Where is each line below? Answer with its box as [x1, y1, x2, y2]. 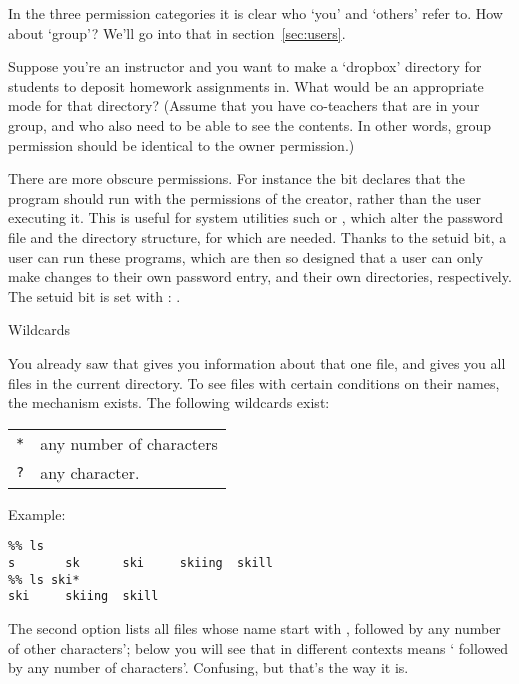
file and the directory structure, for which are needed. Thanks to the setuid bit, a [8, 226, 507, 247]
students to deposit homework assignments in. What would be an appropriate [8, 75, 484, 96]
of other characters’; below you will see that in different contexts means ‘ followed [8, 637, 509, 658]
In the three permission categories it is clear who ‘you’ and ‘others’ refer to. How [8, 3, 503, 23]
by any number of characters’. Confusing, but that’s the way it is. [8, 657, 409, 678]
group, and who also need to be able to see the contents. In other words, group [8, 114, 492, 135]
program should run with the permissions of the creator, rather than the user [8, 187, 481, 208]
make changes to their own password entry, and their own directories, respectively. [8, 266, 512, 287]
